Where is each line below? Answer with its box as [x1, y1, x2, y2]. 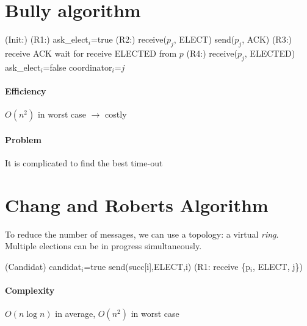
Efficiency [5, 84, 46, 97]
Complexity [5, 284, 55, 296]
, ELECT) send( [173, 33, 235, 46]
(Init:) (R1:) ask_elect [5, 33, 88, 46]
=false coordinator [43, 60, 112, 73]
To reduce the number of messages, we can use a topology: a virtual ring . [5, 227, 279, 240]
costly [105, 108, 127, 121]
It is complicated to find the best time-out [5, 156, 163, 169]
